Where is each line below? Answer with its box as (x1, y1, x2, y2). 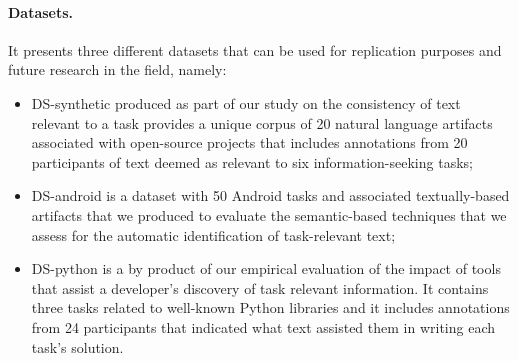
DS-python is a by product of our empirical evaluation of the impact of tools (31, 258, 501, 279)
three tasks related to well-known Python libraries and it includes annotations (31, 297, 510, 318)
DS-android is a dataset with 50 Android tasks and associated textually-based (31, 185, 510, 206)
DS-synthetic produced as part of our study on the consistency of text (31, 92, 461, 113)
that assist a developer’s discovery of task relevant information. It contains (31, 277, 489, 298)
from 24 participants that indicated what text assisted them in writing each (31, 316, 495, 337)
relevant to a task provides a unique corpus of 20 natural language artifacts (31, 112, 493, 133)
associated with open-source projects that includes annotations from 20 (31, 132, 468, 153)
